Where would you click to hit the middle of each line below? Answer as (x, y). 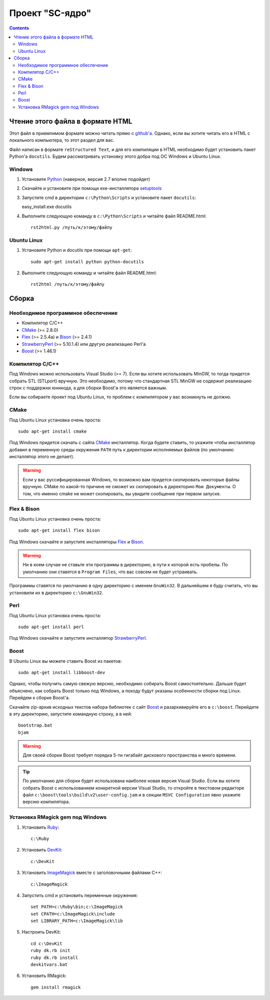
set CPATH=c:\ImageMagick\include (73, 914)
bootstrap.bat (35, 725)
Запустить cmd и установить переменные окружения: (80, 895)
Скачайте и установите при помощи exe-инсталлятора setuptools (92, 188)
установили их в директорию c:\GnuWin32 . (56, 593)
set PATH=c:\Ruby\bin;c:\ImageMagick (77, 907)
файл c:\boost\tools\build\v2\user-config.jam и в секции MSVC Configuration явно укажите (132, 795)
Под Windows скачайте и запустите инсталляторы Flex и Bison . (77, 542)
